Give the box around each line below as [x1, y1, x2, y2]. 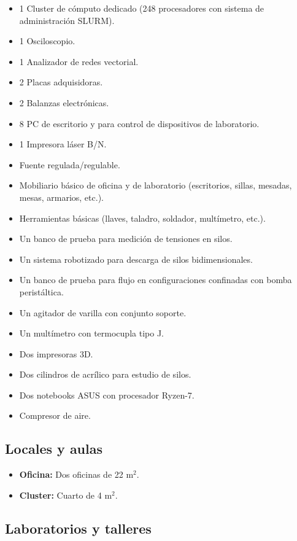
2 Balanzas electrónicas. [19, 96, 109, 109]
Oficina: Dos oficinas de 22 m [19, 468, 134, 481]
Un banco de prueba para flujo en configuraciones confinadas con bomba [19, 273, 292, 286]
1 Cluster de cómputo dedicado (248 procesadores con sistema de [19, 2, 264, 14]
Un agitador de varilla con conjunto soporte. [19, 306, 187, 319]
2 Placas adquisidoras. [19, 76, 103, 88]
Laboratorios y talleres [5, 518, 152, 537]
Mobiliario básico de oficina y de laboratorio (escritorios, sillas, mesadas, [19, 179, 292, 192]
